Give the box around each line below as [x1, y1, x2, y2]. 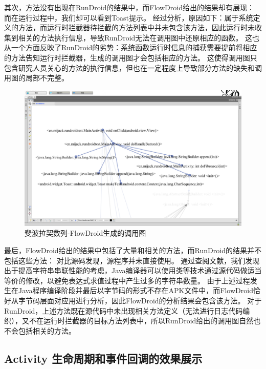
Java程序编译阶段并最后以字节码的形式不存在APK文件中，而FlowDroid [18, 285, 253, 296]
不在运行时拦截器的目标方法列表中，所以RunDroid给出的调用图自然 [29, 315, 254, 326]
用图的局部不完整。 [4, 72, 69, 83]
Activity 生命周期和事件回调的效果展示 [4, 350, 203, 366]
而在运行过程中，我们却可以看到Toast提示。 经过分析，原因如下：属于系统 [4, 12, 253, 23]
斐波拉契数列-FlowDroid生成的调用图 [25, 228, 146, 238]
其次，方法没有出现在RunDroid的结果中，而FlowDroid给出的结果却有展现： [4, 2, 254, 12]
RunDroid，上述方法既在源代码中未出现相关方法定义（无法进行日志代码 [4, 305, 243, 316]
